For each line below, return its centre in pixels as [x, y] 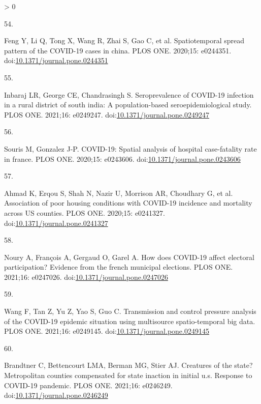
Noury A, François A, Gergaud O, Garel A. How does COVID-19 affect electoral [129, 257]
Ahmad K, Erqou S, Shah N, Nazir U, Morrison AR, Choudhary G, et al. [119, 193]
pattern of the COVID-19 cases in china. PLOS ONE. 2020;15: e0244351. [118, 50]
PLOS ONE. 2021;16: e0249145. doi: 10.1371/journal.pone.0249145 [107, 331]
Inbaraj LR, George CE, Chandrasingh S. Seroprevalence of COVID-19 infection [129, 94]
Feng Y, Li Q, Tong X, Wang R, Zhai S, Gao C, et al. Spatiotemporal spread [124, 40]
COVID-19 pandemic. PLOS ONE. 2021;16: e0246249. [88, 385]
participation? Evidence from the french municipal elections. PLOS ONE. [119, 267]
